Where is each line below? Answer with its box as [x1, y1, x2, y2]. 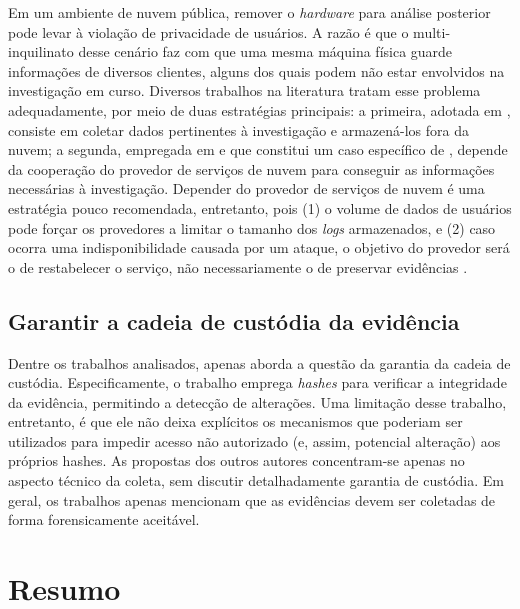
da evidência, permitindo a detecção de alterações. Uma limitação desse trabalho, [8, 391, 507, 412]
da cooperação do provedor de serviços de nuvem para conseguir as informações [8, 158, 495, 179]
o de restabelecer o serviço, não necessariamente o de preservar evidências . [8, 256, 468, 277]
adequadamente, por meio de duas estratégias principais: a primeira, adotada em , [8, 99, 511, 120]
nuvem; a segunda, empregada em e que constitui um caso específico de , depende [8, 139, 508, 160]
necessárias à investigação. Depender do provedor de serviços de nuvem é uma [8, 178, 485, 199]
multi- [413, 21, 451, 42]
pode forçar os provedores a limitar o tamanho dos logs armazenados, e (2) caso [8, 217, 496, 238]
